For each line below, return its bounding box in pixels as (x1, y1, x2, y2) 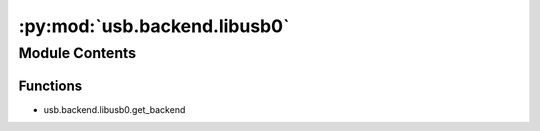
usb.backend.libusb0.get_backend (43, 103, 186, 115)
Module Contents (18, 44, 137, 62)
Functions (18, 77, 83, 94)
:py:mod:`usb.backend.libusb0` (18, 15, 290, 37)
